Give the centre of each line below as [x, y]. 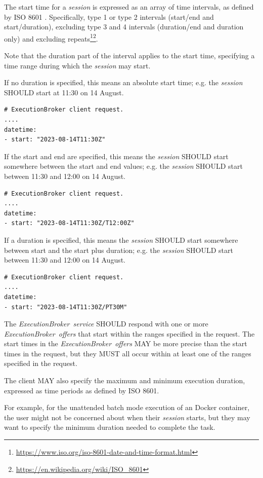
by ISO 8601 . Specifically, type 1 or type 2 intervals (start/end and [109, 16]
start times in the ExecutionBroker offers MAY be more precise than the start [126, 343]
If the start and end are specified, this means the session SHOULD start [116, 156]
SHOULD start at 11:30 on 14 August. [64, 92]
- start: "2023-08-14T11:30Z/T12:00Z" [69, 223]
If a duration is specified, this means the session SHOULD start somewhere [121, 240]
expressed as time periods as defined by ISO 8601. [82, 390]
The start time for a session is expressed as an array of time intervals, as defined [129, 7]
